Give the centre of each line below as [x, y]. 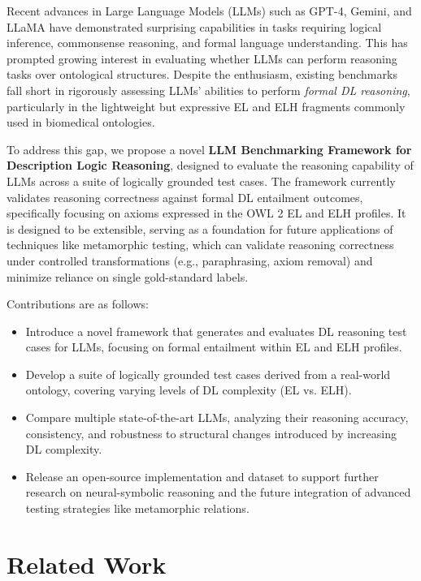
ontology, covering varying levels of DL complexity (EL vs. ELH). [189, 390]
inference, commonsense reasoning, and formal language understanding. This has [207, 43]
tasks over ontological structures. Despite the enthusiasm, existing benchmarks [202, 74]
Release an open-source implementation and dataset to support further [202, 476]
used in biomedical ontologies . [81, 122]
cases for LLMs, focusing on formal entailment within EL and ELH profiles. [214, 347]
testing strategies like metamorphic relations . [137, 508]
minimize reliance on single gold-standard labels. [128, 276]
